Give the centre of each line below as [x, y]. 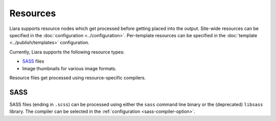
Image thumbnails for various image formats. [70, 68]
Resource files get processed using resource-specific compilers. [78, 78]
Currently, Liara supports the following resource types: [67, 52]
